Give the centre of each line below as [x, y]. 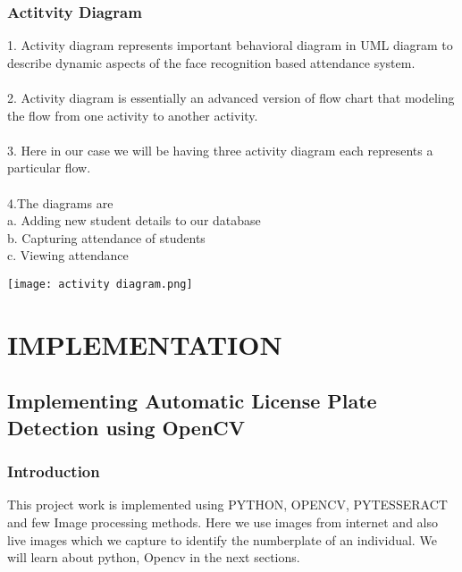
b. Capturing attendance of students [106, 237]
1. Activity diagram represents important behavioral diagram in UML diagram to [230, 45]
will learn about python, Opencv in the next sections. [154, 557]
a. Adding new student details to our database [134, 220]
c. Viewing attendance [68, 255]
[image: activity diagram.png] [100, 284]
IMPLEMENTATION [145, 344]
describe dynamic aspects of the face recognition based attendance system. [211, 62]
